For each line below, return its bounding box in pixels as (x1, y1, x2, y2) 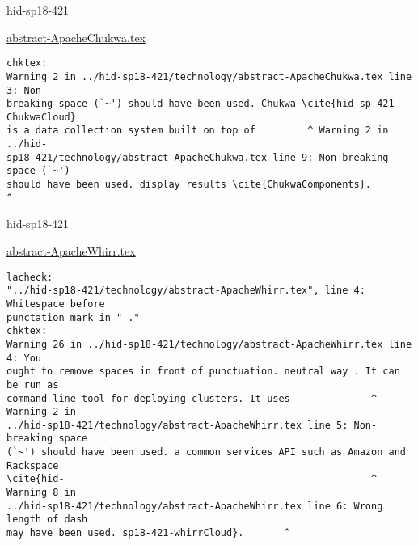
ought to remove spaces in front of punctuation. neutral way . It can (6, 365, 400, 378)
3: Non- (6, 84, 48, 96)
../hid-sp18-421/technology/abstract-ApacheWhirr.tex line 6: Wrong (6, 500, 383, 512)
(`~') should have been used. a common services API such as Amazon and (6, 446, 406, 458)
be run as (6, 378, 59, 391)
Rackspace (6, 459, 59, 471)
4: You (6, 352, 41, 364)
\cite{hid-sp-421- (302, 98, 400, 110)
